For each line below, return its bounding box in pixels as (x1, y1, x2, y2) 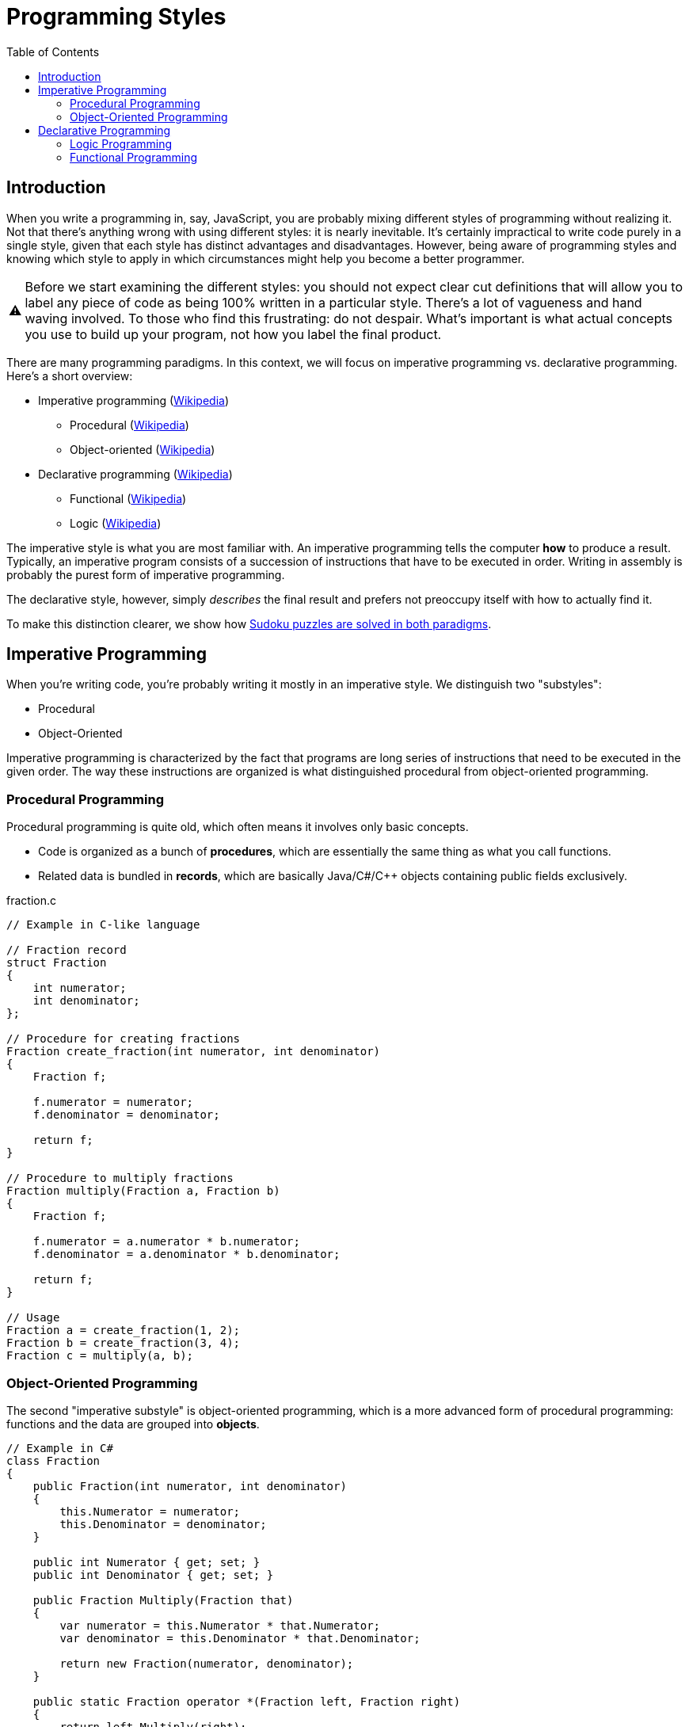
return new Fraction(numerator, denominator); (59, 1656, 354, 1670)
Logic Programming (70, 136, 173, 151)
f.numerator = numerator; (32, 1096, 194, 1109)
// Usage (6, 1311, 60, 1325)
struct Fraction (6, 956, 107, 970)
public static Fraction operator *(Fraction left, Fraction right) (32, 1695, 461, 1708)
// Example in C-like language (6, 918, 200, 932)
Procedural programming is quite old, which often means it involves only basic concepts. (6, 820, 469, 834)
